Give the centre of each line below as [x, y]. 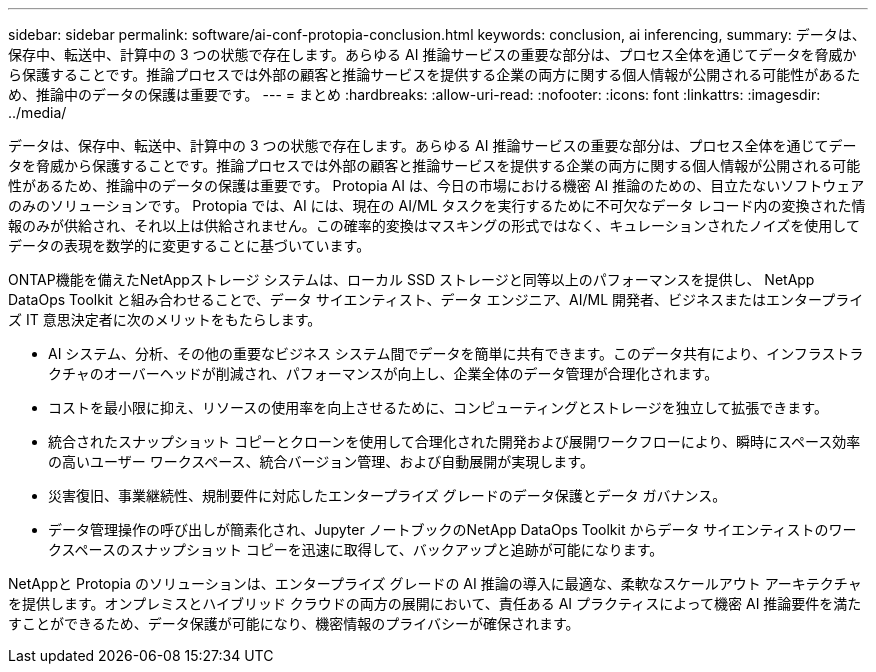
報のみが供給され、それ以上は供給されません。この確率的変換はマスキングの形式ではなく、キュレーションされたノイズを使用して [434, 225]
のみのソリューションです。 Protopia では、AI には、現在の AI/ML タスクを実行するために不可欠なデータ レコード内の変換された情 [437, 205]
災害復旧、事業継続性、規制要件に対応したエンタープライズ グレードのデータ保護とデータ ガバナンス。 [387, 495]
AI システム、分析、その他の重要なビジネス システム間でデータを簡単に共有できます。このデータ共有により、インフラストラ [456, 353]
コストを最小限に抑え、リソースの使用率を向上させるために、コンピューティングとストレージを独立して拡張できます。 [438, 407]
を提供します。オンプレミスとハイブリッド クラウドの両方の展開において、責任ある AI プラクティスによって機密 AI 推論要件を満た [435, 603]
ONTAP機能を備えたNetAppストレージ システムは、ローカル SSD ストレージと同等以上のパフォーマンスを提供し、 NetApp [411, 279]
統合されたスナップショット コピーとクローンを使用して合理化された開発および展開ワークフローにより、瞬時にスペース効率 [454, 441]
